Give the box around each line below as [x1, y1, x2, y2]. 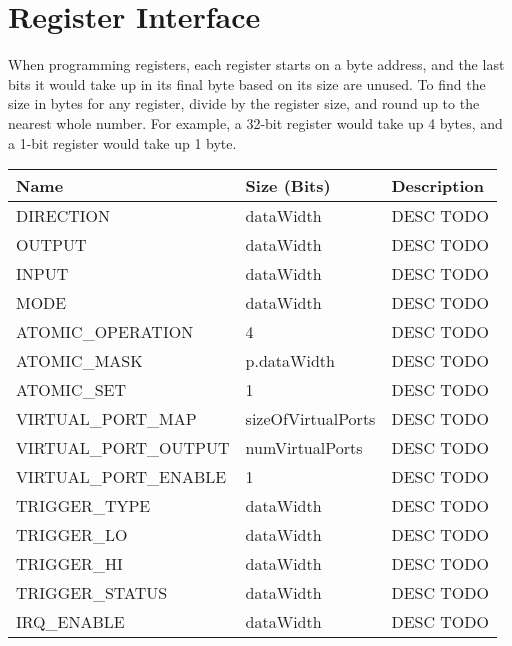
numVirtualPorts [245, 436, 363, 460]
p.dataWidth [245, 349, 335, 373]
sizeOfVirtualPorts [245, 407, 376, 431]
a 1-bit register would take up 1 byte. [8, 132, 237, 153]
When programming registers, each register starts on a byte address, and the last [8, 54, 505, 75]
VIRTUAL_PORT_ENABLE [16, 465, 227, 489]
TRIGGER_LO [16, 523, 128, 547]
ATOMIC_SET [16, 378, 127, 402]
